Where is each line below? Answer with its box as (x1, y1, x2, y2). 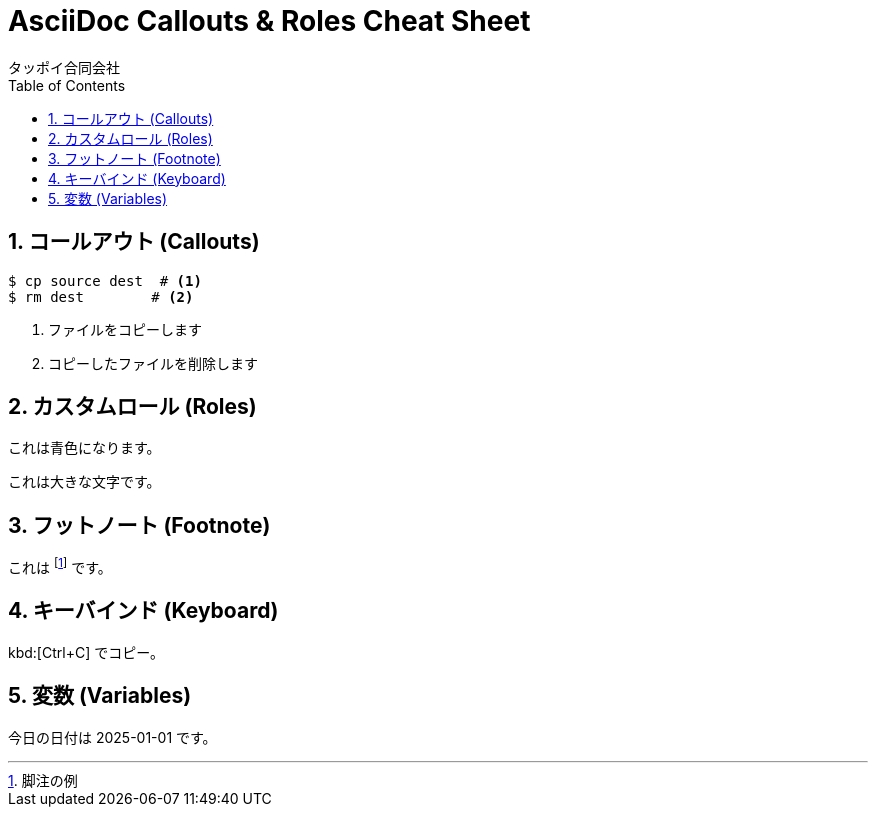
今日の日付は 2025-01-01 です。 (8, 728, 217, 746)
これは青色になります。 (8, 439, 161, 457)
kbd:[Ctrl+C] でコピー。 (8, 643, 165, 661)
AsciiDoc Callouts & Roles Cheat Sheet (8, 4, 531, 38)
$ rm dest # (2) (8, 288, 194, 305)
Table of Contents (8, 76, 126, 94)
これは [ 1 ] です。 (8, 556, 112, 576)
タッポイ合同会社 (8, 58, 120, 76)
